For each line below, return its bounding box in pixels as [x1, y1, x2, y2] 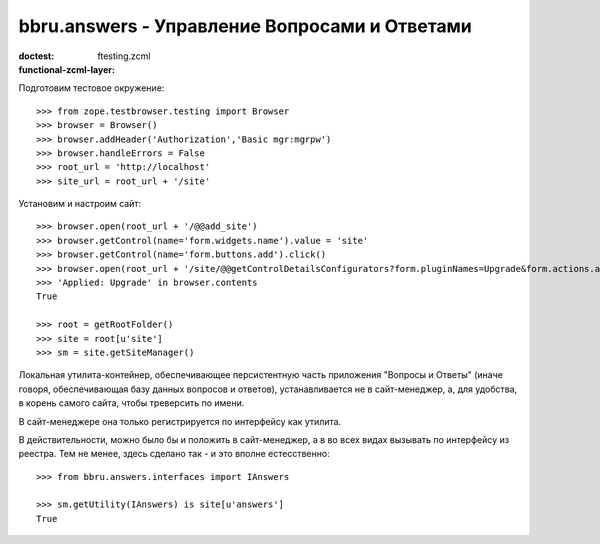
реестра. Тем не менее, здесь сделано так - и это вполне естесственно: [18, 448, 330, 460]
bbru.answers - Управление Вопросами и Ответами [18, 15, 472, 37]
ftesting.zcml [97, 50, 151, 62]
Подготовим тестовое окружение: [18, 82, 165, 94]
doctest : [18, 50, 55, 62]
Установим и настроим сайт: [18, 198, 142, 210]
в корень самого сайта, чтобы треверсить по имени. [18, 397, 245, 409]
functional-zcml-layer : [18, 63, 115, 75]
